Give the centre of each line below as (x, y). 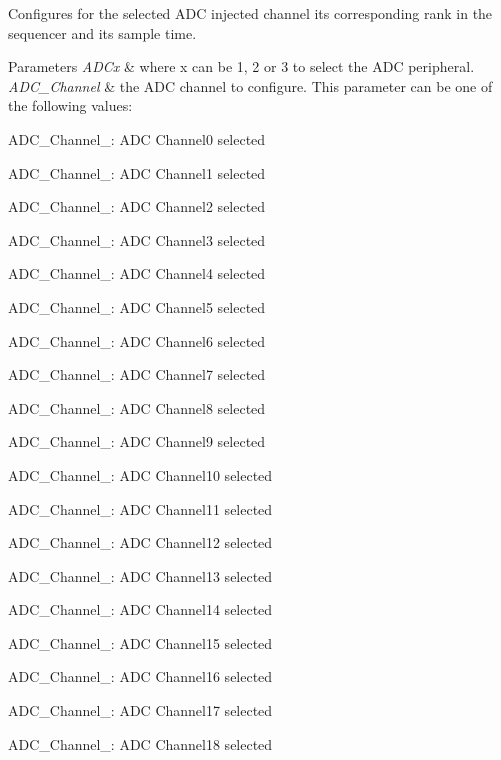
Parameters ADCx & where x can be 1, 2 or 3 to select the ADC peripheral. (241, 66)
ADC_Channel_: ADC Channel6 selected (137, 340)
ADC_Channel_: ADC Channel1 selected (137, 172)
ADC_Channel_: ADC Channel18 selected (140, 743)
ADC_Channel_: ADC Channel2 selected (137, 206)
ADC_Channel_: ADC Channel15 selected (140, 642)
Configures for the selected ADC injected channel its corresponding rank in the (250, 13)
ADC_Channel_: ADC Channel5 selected (137, 306)
